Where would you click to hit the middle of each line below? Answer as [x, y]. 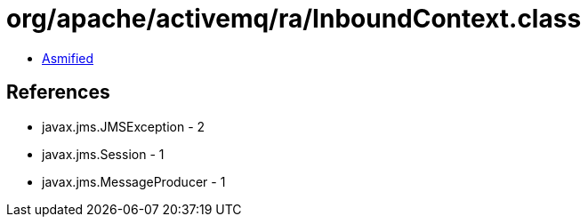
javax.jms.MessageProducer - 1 [134, 181]
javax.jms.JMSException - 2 [124, 126]
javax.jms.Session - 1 [103, 154]
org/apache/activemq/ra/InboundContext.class [294, 19]
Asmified [68, 58]
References [58, 92]
